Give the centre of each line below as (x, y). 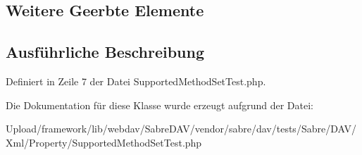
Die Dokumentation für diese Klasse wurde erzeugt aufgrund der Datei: (160, 105)
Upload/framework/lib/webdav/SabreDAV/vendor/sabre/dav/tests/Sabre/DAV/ (181, 129)
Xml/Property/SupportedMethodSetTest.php (104, 142)
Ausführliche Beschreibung (105, 52)
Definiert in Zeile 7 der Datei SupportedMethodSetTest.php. (136, 81)
